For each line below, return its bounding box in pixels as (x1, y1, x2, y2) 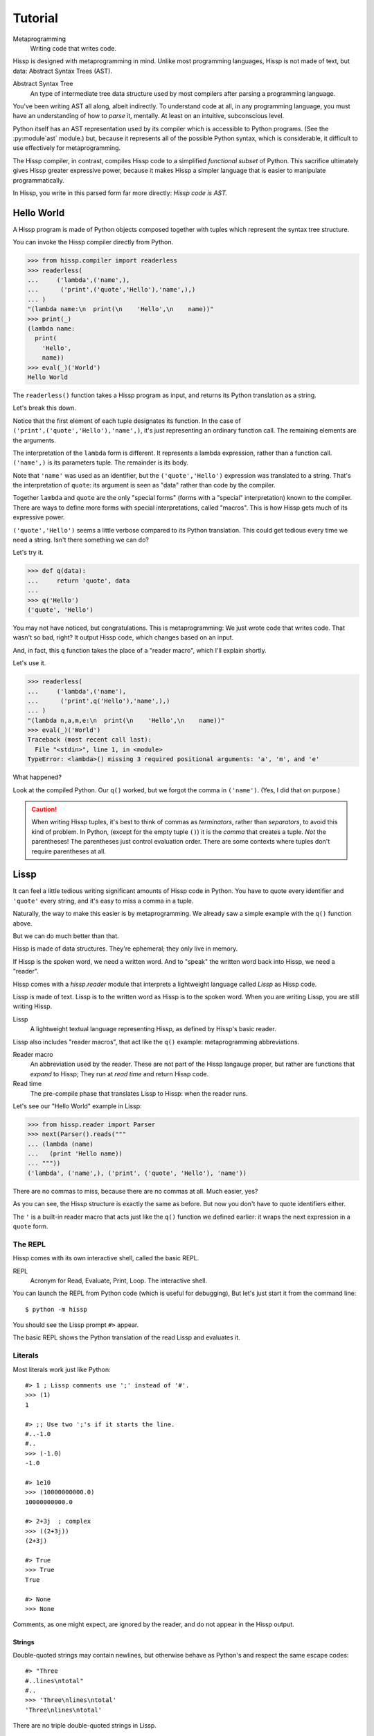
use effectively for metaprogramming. (12, 144, 121, 152)
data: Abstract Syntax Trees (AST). (12, 67, 112, 75)
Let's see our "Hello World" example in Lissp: (12, 1101, 142, 1110)
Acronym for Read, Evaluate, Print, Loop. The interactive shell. (30, 1276, 208, 1285)
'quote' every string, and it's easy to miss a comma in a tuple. (12, 896, 194, 905)
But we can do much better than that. (12, 932, 119, 940)
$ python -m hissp (25, 1305, 88, 1313)
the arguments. (12, 436, 57, 444)
